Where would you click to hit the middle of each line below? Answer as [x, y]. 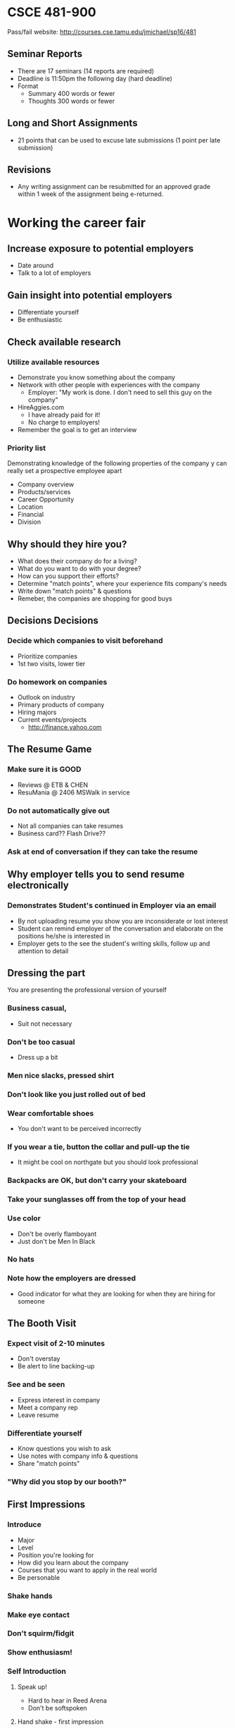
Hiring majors [37, 712]
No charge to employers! [64, 422]
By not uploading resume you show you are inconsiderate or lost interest [123, 921]
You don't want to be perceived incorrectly [80, 1129]
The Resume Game [50, 749]
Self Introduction [37, 1672]
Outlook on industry [46, 697]
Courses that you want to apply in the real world [87, 1570]
